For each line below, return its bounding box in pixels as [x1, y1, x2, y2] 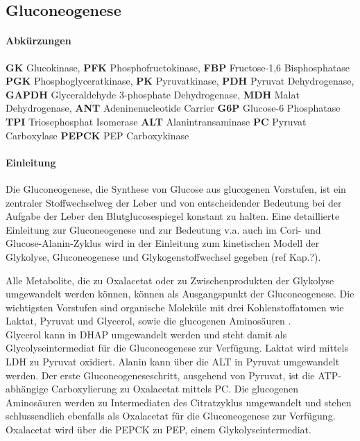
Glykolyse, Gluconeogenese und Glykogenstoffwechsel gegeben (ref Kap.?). [6, 249, 321, 263]
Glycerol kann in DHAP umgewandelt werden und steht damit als [6, 327, 287, 341]
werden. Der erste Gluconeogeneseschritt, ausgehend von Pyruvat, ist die [6, 367, 315, 382]
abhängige [6, 381, 49, 396]
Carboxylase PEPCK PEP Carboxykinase [6, 128, 189, 142]
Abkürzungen [6, 33, 71, 48]
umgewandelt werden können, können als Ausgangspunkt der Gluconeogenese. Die [6, 286, 354, 301]
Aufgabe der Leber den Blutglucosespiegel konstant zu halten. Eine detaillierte [6, 209, 340, 223]
